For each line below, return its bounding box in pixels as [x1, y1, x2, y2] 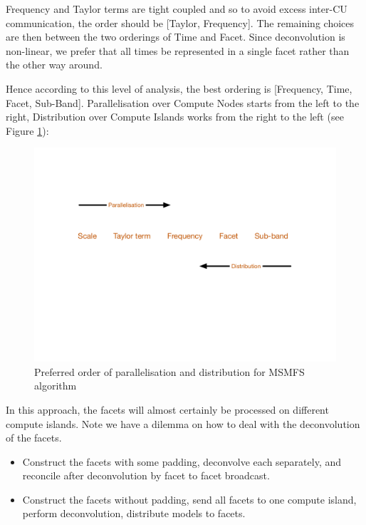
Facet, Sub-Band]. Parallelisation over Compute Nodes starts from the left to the [6, 95, 360, 110]
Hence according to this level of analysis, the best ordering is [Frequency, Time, [6, 81, 352, 96]
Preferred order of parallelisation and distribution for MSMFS [34, 364, 305, 379]
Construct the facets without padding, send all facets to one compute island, [22, 491, 357, 506]
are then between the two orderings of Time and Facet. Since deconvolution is [6, 29, 345, 44]
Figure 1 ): [6, 123, 49, 138]
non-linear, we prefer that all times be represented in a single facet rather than [6, 43, 350, 58]
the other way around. [6, 57, 103, 72]
